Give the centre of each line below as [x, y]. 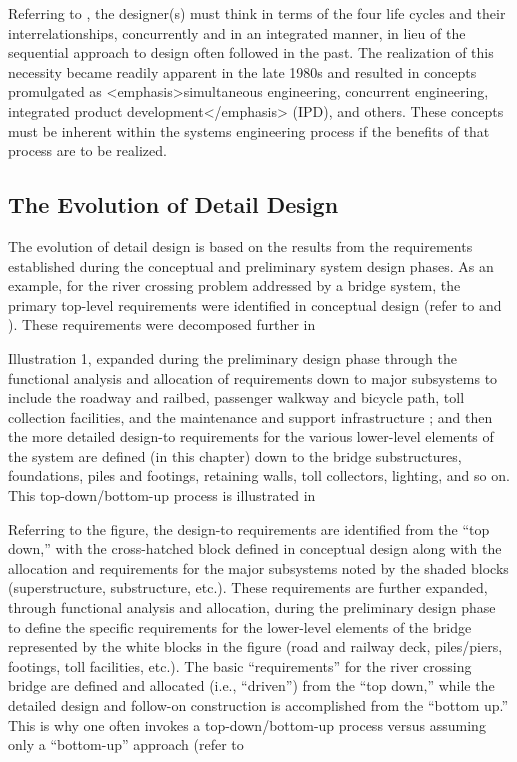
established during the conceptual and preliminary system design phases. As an [251, 265]
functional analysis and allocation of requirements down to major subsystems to [253, 377]
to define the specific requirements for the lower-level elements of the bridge [240, 626]
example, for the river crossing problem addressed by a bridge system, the [234, 285]
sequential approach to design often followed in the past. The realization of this [251, 52]
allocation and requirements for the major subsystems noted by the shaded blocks [258, 567]
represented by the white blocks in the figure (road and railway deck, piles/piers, [255, 646]
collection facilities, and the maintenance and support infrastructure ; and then [250, 416]
